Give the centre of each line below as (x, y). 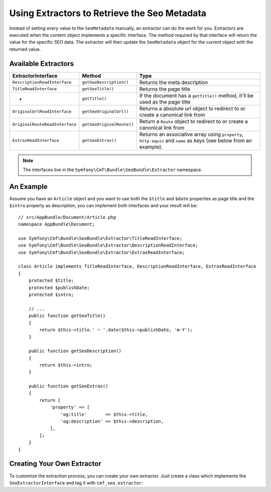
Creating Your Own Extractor (55, 464)
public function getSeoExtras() (68, 386)
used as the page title (165, 102)
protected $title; (51, 281)
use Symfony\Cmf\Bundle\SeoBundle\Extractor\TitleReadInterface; (100, 238)
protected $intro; (51, 295)
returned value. (25, 49)
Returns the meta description (174, 82)
